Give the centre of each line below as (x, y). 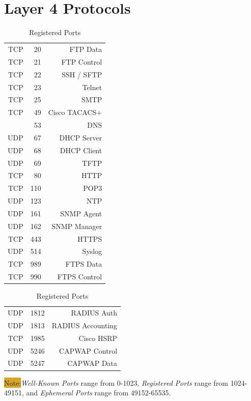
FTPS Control (80, 277)
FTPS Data (84, 264)
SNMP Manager (77, 226)
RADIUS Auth (94, 313)
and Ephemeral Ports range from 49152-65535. (99, 393)
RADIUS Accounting (85, 325)
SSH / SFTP (82, 74)
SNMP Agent (81, 213)
